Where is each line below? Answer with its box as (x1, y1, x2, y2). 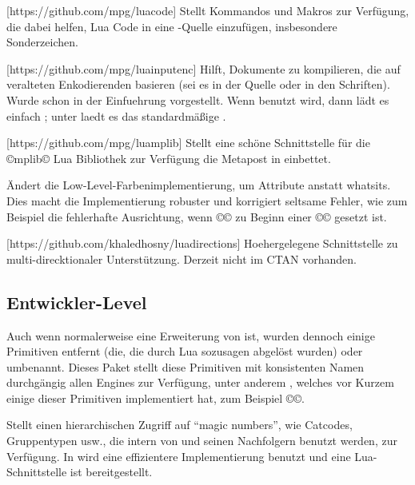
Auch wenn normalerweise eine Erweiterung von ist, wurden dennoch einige (6, 327, 375, 344)
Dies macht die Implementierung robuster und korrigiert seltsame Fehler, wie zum (6, 192, 408, 209)
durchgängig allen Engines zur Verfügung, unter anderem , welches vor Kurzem (6, 374, 394, 391)
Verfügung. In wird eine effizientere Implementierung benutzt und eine (6, 447, 351, 464)
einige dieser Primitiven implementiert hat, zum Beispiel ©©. (6, 389, 305, 406)
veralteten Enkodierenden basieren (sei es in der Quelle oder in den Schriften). (6, 76, 390, 93)
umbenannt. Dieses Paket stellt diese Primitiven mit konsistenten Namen (6, 358, 365, 375)
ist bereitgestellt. (70, 463, 153, 480)
